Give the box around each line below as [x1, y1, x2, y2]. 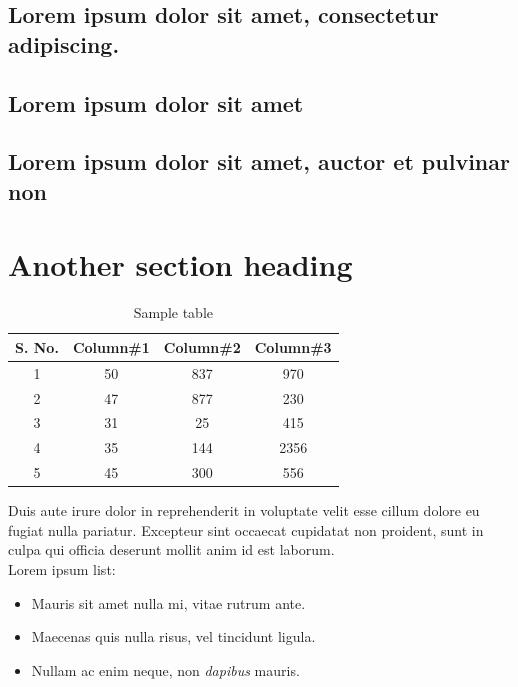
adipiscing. [8, 28, 120, 59]
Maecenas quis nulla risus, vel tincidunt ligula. [31, 626, 316, 647]
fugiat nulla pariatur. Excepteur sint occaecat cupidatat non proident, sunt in [8, 519, 484, 540]
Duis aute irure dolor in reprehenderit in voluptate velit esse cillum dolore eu [8, 500, 480, 521]
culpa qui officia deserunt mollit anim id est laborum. [8, 539, 335, 560]
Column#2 [163, 336, 241, 357]
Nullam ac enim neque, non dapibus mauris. [31, 659, 300, 680]
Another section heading [8, 244, 353, 285]
